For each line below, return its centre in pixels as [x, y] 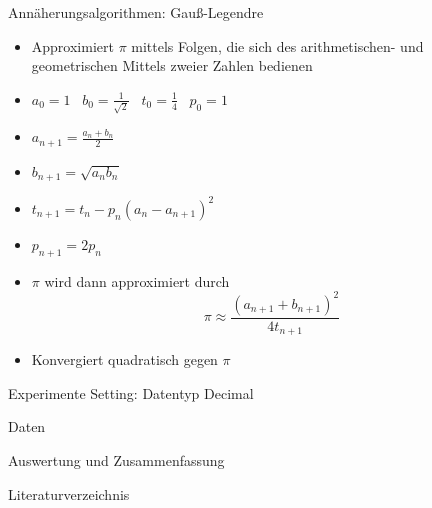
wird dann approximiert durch [137, 280]
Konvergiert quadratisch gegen [124, 359]
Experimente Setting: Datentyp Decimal [131, 392]
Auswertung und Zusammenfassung [116, 460]
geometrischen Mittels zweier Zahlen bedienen [172, 65]
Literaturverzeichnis [69, 493]
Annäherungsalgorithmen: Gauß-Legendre [136, 12]
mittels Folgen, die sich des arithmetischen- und [277, 45]
